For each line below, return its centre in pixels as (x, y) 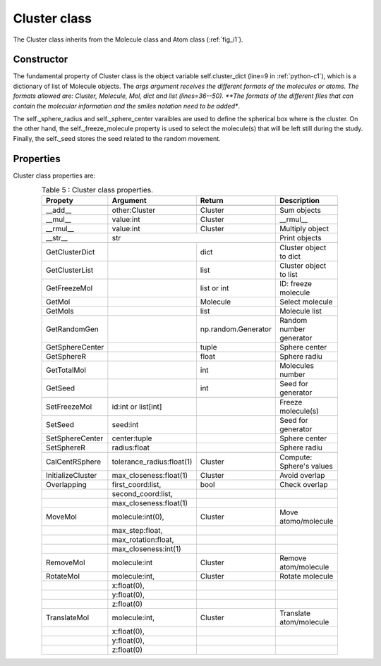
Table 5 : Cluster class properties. (97, 190)
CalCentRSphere (74, 462)
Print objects (301, 238)
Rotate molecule (307, 576)
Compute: (296, 457)
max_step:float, (137, 531)
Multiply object (304, 229)
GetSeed (61, 388)
